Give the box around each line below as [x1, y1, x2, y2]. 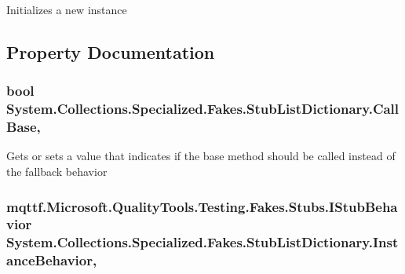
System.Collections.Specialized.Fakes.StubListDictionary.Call [6, 99, 400, 119]
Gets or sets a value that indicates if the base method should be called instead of [6, 148, 396, 164]
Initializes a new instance [6, 2, 127, 17]
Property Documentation [6, 39, 215, 64]
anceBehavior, [6, 250, 97, 270]
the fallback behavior [6, 163, 108, 180]
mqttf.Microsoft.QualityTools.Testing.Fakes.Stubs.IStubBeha [6, 196, 398, 216]
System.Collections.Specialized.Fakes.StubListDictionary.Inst [6, 232, 399, 252]
